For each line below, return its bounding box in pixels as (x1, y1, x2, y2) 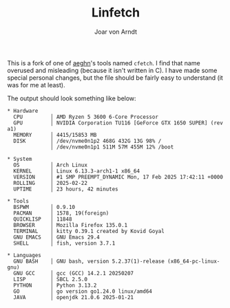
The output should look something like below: (7, 94, 136, 102)
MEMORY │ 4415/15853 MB (13, 131, 97, 138)
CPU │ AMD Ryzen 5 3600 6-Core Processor (13, 113, 158, 120)
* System (7, 155, 32, 162)
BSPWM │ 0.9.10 (13, 203, 76, 210)
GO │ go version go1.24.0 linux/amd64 (13, 287, 153, 295)
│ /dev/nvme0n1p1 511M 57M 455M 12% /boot (50, 143, 174, 151)
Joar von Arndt (94, 27, 138, 36)
